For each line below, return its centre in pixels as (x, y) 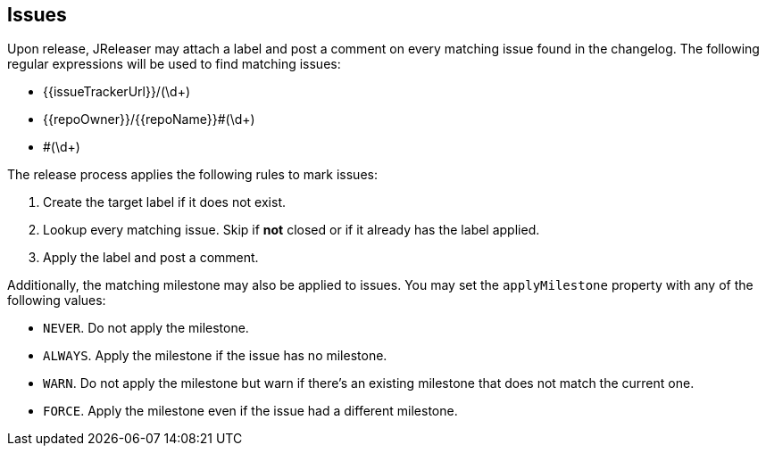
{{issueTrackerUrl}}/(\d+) (117, 92)
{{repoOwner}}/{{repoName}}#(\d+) (149, 119)
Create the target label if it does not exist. (164, 202)
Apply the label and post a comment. (151, 258)
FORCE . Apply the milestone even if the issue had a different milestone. (250, 411)
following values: (57, 301)
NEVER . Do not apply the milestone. (146, 328)
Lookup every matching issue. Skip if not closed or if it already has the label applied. (291, 230)
